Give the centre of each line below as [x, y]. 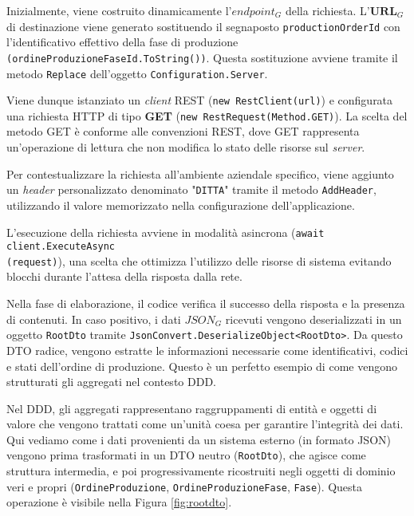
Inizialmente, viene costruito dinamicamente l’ [119, 10]
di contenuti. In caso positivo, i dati [94, 319]
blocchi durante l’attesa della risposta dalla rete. [124, 276]
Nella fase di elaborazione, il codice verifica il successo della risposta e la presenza [206, 303]
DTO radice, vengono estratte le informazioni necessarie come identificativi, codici [207, 350]
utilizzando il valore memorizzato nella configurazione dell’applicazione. [181, 205]
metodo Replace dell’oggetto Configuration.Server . [137, 73]
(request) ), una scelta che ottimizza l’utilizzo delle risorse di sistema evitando [199, 260]
